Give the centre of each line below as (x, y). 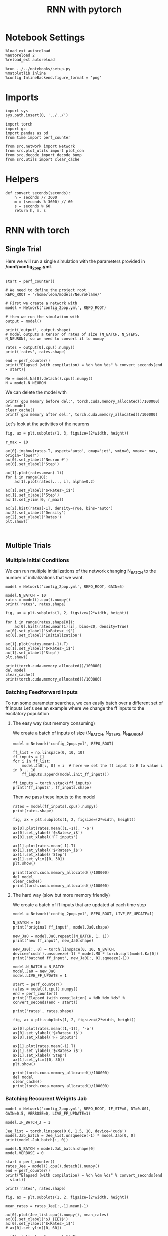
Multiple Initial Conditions (37, 560)
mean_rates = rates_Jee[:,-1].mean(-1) (47, 1206)
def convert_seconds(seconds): (38, 193)
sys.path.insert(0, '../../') (37, 115)
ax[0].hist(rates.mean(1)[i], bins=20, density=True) (71, 627)
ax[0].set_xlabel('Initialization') (43, 635)
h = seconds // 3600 (36, 197)
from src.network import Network (40, 146)
